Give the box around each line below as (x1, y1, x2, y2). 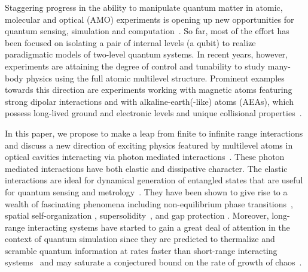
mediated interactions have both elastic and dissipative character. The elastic (5, 162, 288, 174)
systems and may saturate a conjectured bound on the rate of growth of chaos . (5, 256, 302, 268)
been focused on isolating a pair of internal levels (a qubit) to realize (5, 36, 256, 49)
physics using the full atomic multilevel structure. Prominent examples (26, 71, 285, 84)
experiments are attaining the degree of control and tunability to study (5, 59, 266, 72)
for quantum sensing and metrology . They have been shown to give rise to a (5, 185, 288, 198)
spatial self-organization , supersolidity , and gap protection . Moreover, (5, 209, 269, 222)
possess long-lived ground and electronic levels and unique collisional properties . (5, 107, 302, 119)
